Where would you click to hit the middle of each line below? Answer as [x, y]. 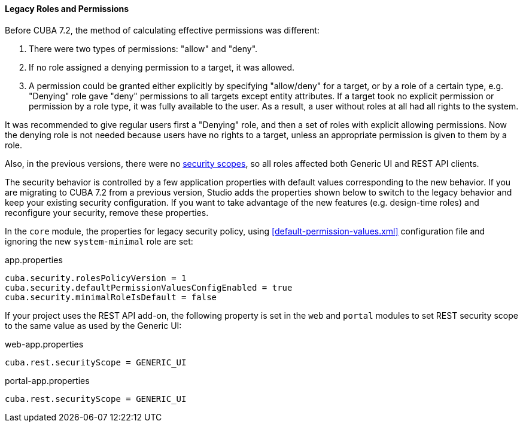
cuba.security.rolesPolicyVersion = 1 [96, 278]
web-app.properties [44, 344]
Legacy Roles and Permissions [67, 9]
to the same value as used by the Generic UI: [93, 325]
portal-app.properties [47, 380]
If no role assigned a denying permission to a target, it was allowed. [162, 67]
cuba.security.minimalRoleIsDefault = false [111, 297]
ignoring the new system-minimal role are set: [99, 241]
